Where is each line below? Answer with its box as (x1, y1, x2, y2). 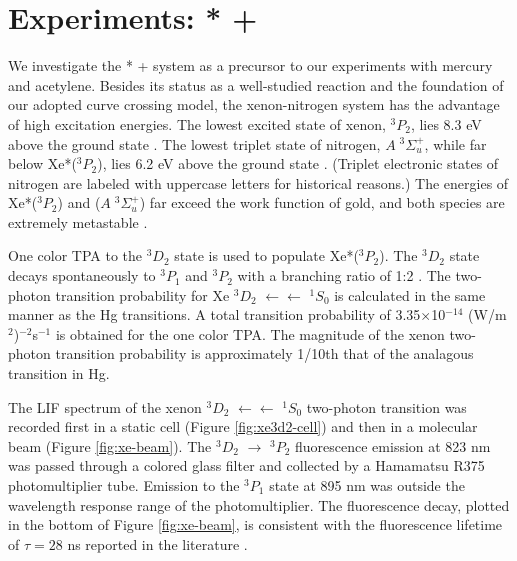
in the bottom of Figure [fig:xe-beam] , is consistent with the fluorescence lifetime (8, 514, 503, 535)
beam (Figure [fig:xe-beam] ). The (8, 435, 212, 456)
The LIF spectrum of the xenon (8, 396, 202, 417)
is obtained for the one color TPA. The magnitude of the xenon (55, 323, 445, 344)
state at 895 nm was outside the (269, 475, 465, 495)
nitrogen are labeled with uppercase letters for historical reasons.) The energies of (8, 172, 509, 193)
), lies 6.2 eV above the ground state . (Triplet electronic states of (97, 153, 499, 174)
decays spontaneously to (8, 265, 156, 286)
